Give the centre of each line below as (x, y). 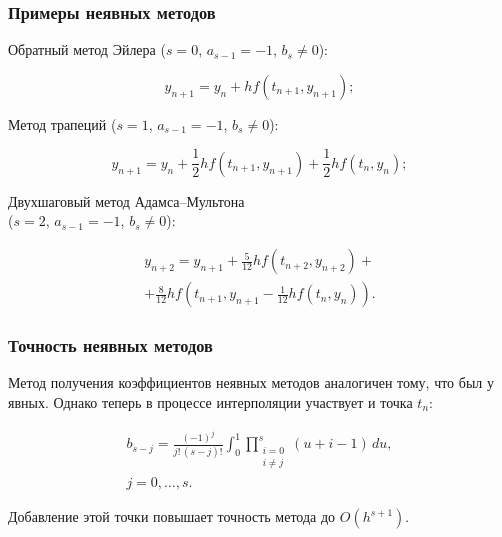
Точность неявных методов (110, 345)
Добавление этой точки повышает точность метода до (172, 516)
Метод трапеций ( (62, 123)
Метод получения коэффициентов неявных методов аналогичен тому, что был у (251, 382)
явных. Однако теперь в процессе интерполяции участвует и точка (210, 401)
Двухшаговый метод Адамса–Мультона (126, 200)
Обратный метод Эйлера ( (87, 49)
